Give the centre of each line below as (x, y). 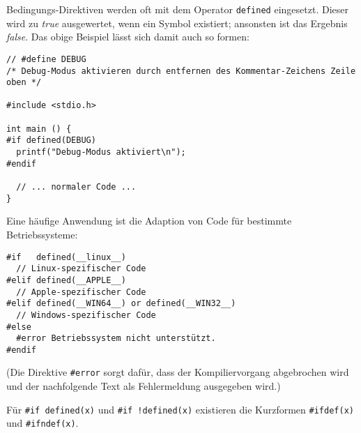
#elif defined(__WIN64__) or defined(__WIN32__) (121, 304)
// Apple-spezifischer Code (81, 292)
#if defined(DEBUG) (51, 140)
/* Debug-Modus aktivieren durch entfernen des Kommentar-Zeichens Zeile (181, 71)
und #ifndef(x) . (43, 423)
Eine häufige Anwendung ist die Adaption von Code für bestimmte (149, 221)
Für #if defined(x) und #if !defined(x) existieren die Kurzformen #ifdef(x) (180, 409)
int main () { (39, 129)
